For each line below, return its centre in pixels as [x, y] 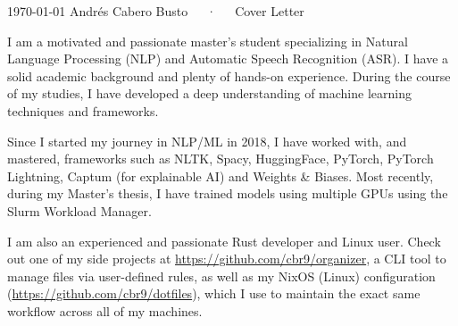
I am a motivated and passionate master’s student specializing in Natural [208, 41]
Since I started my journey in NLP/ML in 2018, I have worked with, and [207, 141]
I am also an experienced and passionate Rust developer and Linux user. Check [224, 241]
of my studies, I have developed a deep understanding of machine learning [209, 93]
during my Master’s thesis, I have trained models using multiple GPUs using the [228, 193]
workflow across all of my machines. [105, 310]
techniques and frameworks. [83, 110]
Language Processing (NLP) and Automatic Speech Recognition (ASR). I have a [228, 59]
